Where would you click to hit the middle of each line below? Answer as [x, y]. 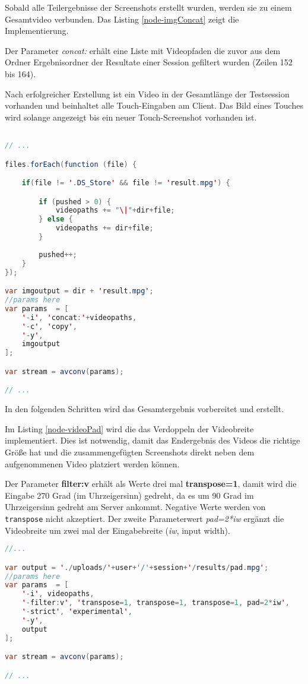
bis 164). [20, 73]
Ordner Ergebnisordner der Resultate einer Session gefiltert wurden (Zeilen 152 [149, 62]
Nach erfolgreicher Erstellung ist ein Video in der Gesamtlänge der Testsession [147, 94]
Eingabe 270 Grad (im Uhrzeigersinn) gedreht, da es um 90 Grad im [129, 495]
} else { [56, 219]
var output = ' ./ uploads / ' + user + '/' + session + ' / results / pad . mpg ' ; [137, 567]
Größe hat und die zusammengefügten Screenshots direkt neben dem [130, 452]
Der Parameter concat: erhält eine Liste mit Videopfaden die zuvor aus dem [143, 50]
